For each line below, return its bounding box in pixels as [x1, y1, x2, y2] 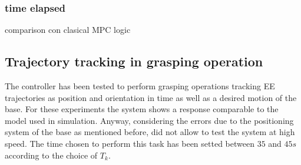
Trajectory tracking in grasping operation [5, 52, 263, 70]
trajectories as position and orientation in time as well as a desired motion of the [5, 91, 297, 103]
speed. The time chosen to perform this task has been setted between [5, 137, 254, 149]
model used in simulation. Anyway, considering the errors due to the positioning [5, 114, 294, 126]
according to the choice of [5, 149, 98, 161]
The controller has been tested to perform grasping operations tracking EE [5, 80, 275, 92]
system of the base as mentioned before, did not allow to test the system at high [5, 126, 295, 138]
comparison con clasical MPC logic [5, 23, 131, 36]
